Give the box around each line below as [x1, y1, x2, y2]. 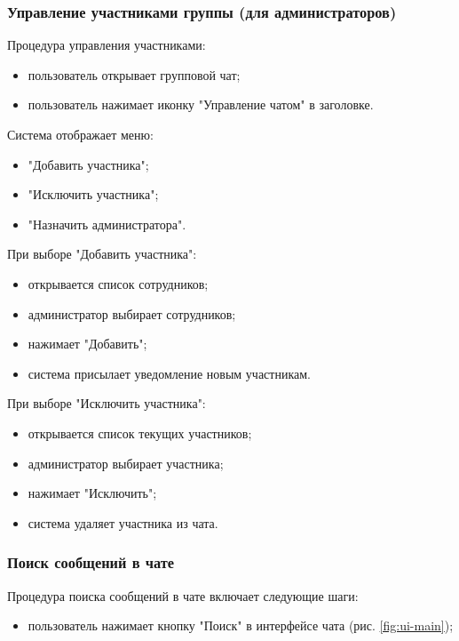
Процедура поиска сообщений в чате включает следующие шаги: [7, 586, 359, 605]
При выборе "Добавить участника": [7, 244, 197, 263]
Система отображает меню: [7, 125, 154, 143]
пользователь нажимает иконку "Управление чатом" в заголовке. [28, 95, 374, 114]
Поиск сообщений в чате [7, 551, 175, 573]
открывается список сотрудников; [28, 274, 209, 292]
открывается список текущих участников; [28, 423, 252, 442]
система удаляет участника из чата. [28, 513, 218, 532]
